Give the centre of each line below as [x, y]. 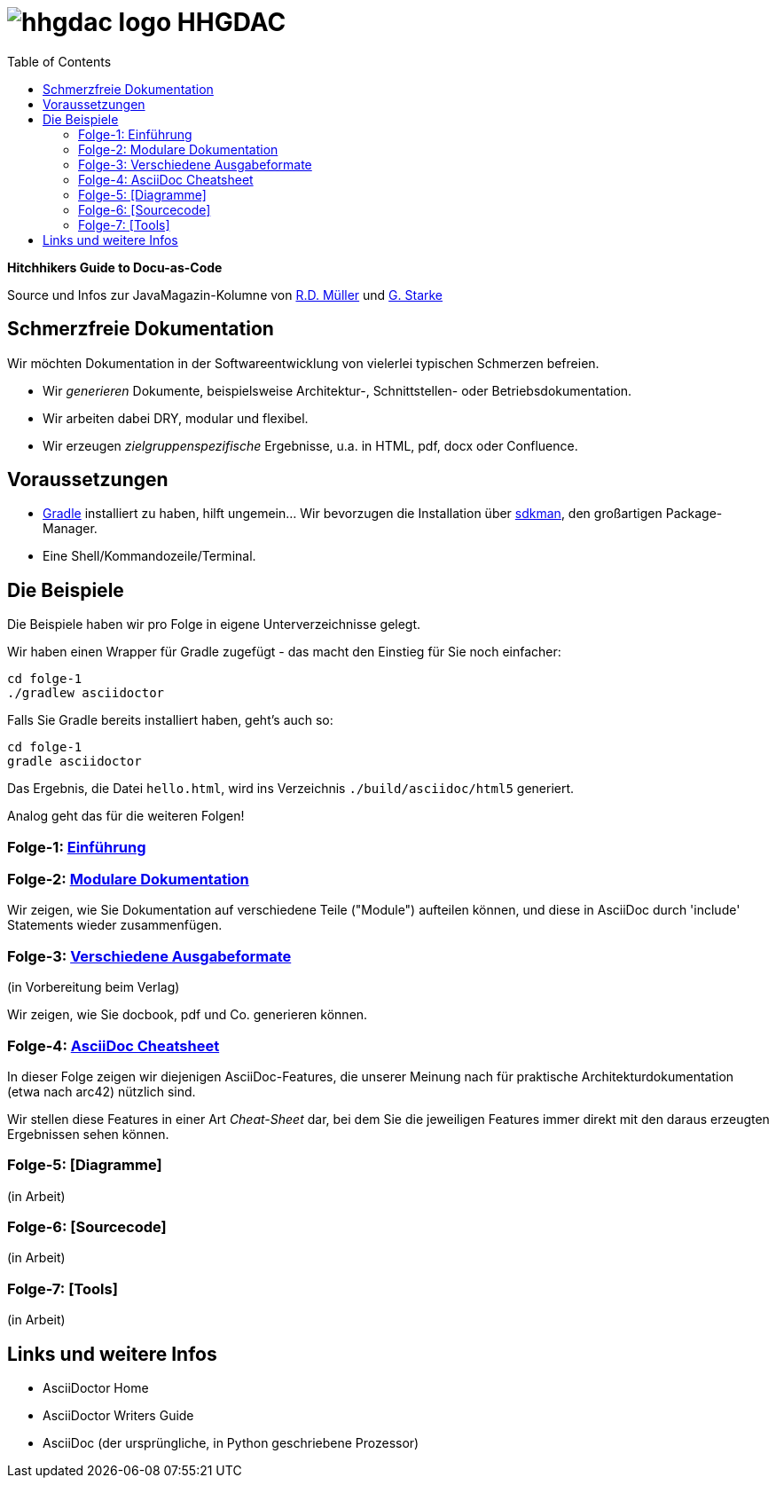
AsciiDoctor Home [96, 1388]
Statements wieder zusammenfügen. [115, 925]
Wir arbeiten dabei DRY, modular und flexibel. [176, 418]
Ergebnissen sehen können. [88, 1134]
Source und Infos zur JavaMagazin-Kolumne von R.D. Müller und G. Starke [225, 295]
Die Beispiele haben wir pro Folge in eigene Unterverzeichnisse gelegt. [214, 625]
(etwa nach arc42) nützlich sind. [102, 1091]
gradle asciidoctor [74, 762]
